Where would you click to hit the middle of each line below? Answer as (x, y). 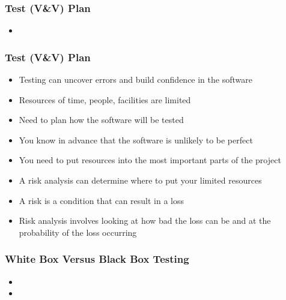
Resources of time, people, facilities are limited (105, 99)
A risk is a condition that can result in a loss (102, 200)
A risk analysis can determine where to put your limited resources (140, 180)
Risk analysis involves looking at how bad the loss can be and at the (145, 220)
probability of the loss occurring (78, 232)
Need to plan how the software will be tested (101, 120)
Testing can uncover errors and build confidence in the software (135, 79)
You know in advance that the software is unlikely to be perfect (136, 139)
